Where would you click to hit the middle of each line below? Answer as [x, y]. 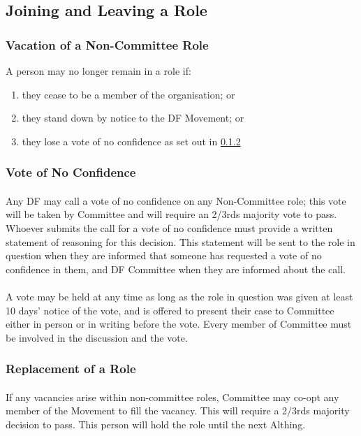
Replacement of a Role [71, 369]
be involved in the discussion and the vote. [97, 337]
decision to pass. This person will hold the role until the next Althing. [156, 424]
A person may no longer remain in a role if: [98, 71]
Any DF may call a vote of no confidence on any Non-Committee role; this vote [176, 200]
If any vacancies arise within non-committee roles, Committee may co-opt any [172, 397]
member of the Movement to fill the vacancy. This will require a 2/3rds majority [178, 410]
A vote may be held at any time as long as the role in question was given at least [179, 296]
